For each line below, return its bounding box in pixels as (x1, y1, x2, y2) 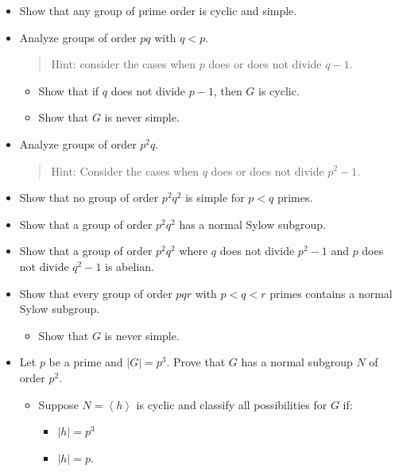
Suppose (38, 396, 79, 412)
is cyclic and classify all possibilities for (136, 396, 327, 412)
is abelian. (105, 257, 154, 274)
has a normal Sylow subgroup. (179, 215, 326, 232)
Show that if (38, 82, 99, 99)
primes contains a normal (269, 284, 393, 301)
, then (213, 82, 242, 99)
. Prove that (166, 354, 226, 370)
